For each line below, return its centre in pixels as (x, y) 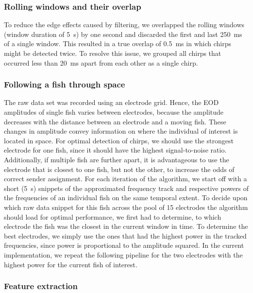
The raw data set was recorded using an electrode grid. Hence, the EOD (111, 102)
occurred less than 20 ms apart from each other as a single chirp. (101, 62)
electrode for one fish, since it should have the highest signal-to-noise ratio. (115, 150)
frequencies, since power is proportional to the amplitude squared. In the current (124, 245)
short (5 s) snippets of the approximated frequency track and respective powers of (126, 188)
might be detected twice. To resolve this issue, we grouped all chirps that (113, 53)
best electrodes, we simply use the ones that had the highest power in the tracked (125, 235)
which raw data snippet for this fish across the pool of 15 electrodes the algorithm (126, 207)
